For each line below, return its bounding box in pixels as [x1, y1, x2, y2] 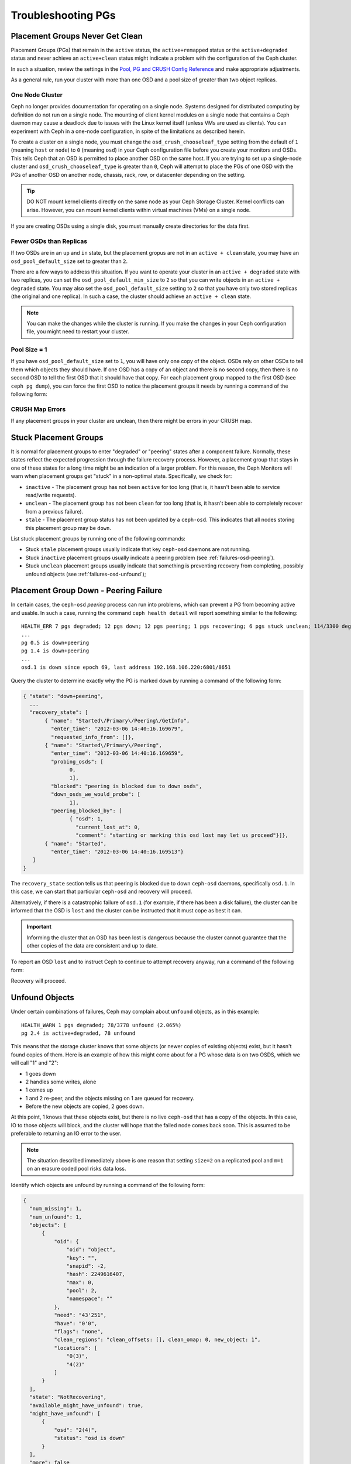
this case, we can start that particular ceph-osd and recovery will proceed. [11, 888, 192, 895]
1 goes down [25, 1070, 56, 1077]
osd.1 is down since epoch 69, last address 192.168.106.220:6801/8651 [21, 664, 231, 671]
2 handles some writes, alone [25, 1078, 97, 1085]
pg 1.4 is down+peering [21, 648, 90, 654]
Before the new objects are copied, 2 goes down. [25, 1103, 144, 1110]
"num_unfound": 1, [29, 1213, 82, 1220]
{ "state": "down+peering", [23, 693, 104, 699]
